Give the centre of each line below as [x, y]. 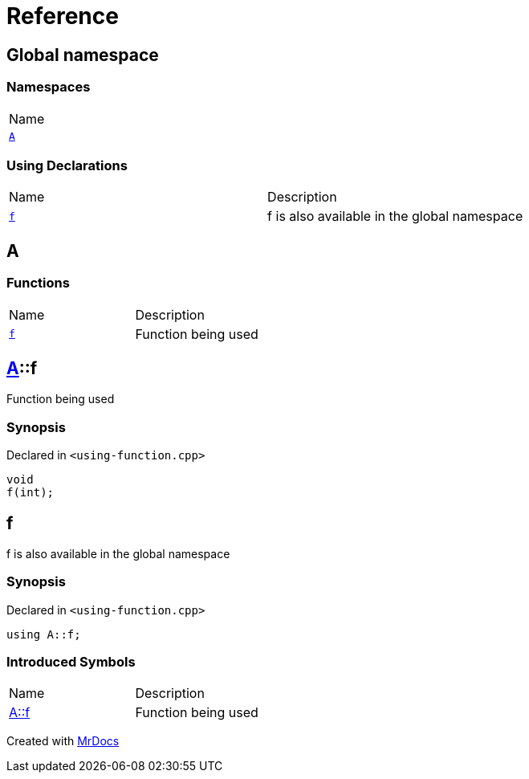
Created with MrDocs [63, 741]
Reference [63, 16]
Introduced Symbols [71, 662]
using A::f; [44, 634]
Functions [38, 283]
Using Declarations [67, 165]
